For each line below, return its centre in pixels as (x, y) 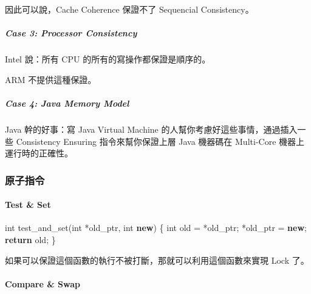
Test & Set (28, 205)
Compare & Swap (43, 283)
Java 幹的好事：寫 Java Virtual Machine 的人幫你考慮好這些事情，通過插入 (151, 129)
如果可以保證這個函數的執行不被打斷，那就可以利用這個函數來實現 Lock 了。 (157, 260)
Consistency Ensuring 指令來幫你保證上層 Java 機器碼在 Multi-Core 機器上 (160, 141)
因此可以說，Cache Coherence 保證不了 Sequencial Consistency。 (129, 9)
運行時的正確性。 (39, 153)
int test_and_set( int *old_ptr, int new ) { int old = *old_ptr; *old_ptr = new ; (156, 228)
